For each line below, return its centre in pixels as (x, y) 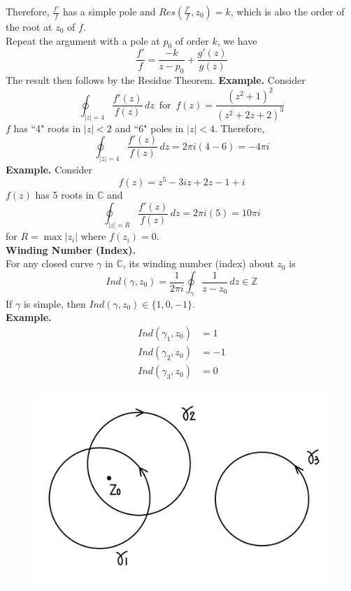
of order (192, 40)
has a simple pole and (109, 11)
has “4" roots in (47, 128)
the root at (29, 27)
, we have (237, 40)
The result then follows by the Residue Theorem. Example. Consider (156, 80)
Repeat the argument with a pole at (83, 40)
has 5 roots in (65, 195)
